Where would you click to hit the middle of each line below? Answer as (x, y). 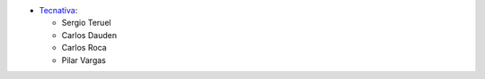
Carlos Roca (84, 48)
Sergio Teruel (86, 23)
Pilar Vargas (84, 60)
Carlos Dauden (89, 35)
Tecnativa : (58, 10)
